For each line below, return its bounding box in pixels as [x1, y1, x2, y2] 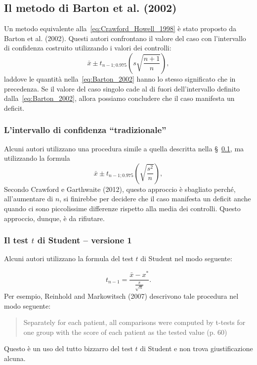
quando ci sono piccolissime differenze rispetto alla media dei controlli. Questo [4, 203, 241, 213]
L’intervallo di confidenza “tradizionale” [4, 124, 167, 136]
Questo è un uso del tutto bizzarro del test [4, 343, 133, 354]
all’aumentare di [4, 193, 53, 204]
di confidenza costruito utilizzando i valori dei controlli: [4, 43, 171, 53]
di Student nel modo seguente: [140, 253, 232, 264]
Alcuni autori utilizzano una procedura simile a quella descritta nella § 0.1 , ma [4, 143, 244, 153]
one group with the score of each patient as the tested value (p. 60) [23, 326, 227, 337]
